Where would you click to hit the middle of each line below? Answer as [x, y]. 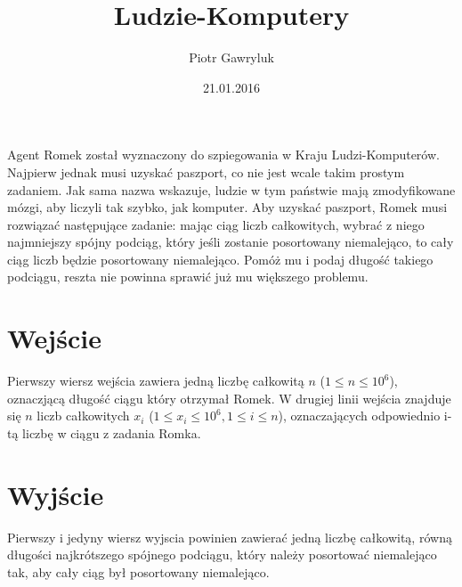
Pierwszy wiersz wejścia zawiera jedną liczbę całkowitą [156, 381]
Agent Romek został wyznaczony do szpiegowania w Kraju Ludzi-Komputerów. [223, 155]
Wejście [54, 338]
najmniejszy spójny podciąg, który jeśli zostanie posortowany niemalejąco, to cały [231, 242]
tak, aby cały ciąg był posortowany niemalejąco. [138, 571]
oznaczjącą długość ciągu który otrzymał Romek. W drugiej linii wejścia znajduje [229, 398]
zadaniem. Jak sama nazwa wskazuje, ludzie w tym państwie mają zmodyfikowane [231, 189]
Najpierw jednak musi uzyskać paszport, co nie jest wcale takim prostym [206, 171]
